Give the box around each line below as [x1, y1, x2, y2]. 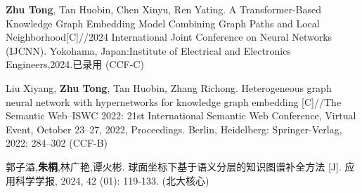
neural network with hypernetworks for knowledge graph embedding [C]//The [6, 94, 342, 109]
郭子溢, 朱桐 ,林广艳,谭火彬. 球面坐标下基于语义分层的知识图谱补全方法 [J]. [6, 159, 342, 173]
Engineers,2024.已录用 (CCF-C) [6, 57, 144, 72]
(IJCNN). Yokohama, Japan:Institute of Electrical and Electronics [6, 43, 291, 58]
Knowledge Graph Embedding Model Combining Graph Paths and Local [6, 15, 320, 30]
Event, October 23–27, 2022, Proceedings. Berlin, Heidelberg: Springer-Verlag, [6, 121, 342, 136]
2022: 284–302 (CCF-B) [6, 135, 108, 150]
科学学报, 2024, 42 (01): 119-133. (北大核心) [15, 173, 209, 187]
